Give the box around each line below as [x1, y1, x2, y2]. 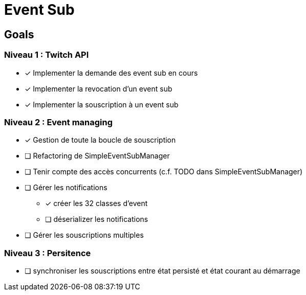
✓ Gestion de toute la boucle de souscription [25, 135, 176, 145]
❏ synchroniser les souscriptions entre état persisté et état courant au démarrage [25, 266, 300, 276]
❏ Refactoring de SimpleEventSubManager [25, 151, 170, 161]
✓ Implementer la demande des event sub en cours [25, 68, 198, 77]
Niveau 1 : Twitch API [4, 50, 89, 60]
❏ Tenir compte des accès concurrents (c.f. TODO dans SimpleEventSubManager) [25, 167, 303, 176]
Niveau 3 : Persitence [4, 247, 91, 258]
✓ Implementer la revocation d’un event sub [25, 84, 172, 93]
